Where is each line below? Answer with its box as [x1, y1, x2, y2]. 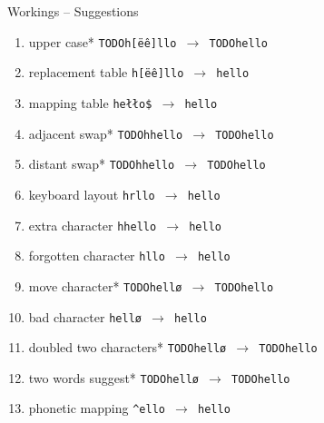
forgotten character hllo [28, 246, 165, 265]
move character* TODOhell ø [28, 276, 182, 295]
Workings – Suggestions [7, 2, 139, 20]
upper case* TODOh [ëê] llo [28, 32, 177, 51]
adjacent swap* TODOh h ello [28, 123, 183, 143]
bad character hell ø [28, 307, 142, 326]
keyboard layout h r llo [28, 184, 155, 203]
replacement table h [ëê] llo [28, 63, 184, 82]
